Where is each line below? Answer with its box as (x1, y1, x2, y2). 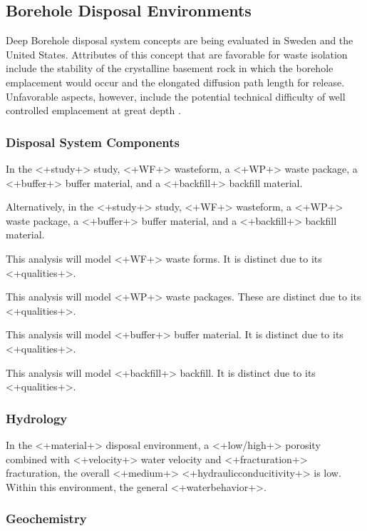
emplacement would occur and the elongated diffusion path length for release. (6, 74, 345, 89)
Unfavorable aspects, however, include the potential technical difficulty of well (6, 88, 346, 103)
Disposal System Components (6, 133, 180, 151)
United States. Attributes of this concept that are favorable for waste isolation (6, 46, 348, 61)
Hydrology (6, 409, 68, 427)
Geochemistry (6, 510, 87, 527)
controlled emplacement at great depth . (6, 103, 181, 118)
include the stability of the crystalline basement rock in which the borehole (6, 61, 334, 76)
